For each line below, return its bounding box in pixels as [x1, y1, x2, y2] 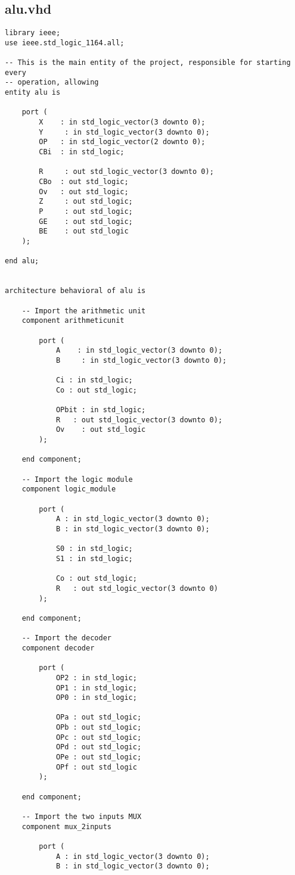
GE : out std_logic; [39, 217, 133, 226]
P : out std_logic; [39, 207, 133, 216]
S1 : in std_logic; [55, 554, 133, 563]
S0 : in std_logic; [55, 544, 133, 553]
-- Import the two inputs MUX [21, 812, 142, 821]
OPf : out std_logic [55, 762, 137, 771]
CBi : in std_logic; [39, 148, 125, 157]
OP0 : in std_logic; [55, 693, 137, 702]
